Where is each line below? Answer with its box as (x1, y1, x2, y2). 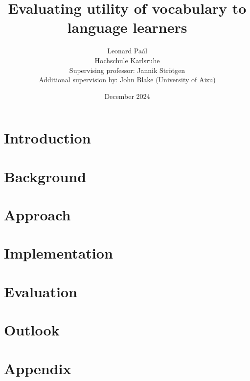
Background (4, 166, 87, 186)
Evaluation (4, 281, 77, 301)
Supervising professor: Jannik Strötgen (69, 65, 185, 75)
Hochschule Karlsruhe (94, 55, 160, 65)
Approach (4, 205, 71, 225)
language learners (67, 17, 187, 37)
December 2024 (104, 91, 150, 101)
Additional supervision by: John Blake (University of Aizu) (39, 74, 216, 85)
